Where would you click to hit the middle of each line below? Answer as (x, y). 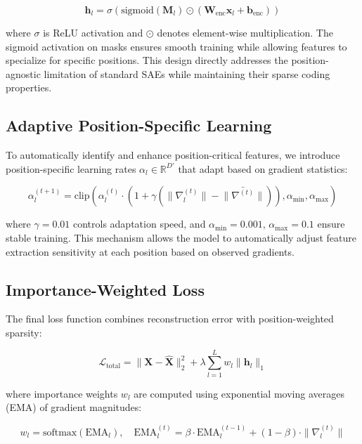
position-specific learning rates (71, 168)
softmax (60, 432)
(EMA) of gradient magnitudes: (74, 407)
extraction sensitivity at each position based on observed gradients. (150, 251)
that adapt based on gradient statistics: (263, 168)
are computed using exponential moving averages (239, 393)
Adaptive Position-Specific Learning (139, 125)
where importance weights (62, 393)
